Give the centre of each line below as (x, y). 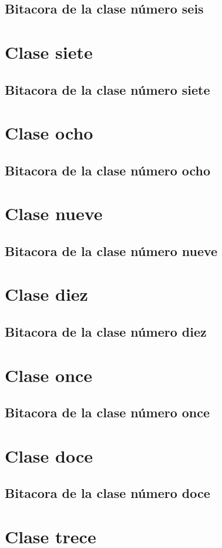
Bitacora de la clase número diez (106, 332)
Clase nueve (54, 213)
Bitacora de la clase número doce (107, 493)
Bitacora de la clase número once (107, 412)
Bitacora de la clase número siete (107, 89)
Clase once (49, 375)
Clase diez (46, 294)
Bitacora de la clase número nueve (111, 250)
